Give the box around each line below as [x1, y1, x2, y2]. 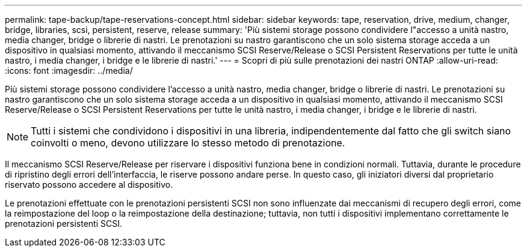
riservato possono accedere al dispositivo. [5, 179, 173, 190]
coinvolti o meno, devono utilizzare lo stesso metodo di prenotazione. [31, 137, 345, 149]
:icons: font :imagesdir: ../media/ [5, 65, 133, 76]
